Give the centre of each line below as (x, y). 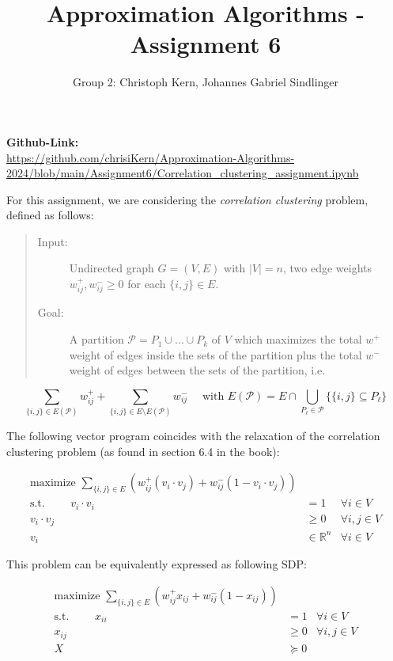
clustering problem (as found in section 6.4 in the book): (143, 451)
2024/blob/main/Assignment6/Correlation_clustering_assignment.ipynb (183, 173)
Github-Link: (43, 141)
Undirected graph (111, 268)
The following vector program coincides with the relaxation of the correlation (193, 436)
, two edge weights (327, 268)
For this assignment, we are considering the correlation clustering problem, (187, 199)
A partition (96, 339)
